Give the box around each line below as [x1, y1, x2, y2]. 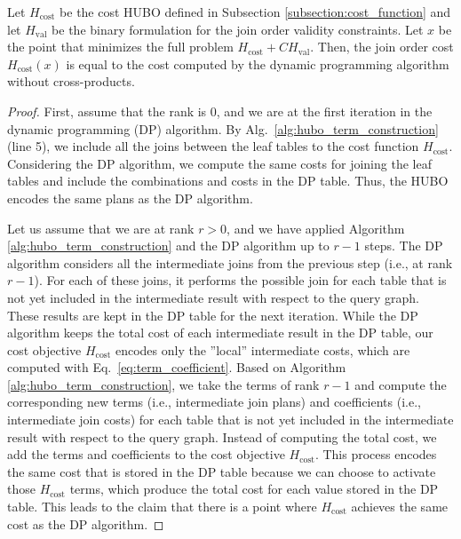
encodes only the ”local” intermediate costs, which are [115, 340, 410, 359]
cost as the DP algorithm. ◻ [7, 514, 164, 533]
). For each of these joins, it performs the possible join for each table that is [34, 271, 447, 289]
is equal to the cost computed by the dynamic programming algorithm [66, 54, 449, 73]
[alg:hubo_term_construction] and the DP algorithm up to [7, 236, 330, 255]
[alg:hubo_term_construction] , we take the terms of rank [7, 375, 320, 393]
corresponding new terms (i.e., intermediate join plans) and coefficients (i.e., [7, 392, 421, 411]
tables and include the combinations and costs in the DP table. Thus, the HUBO [7, 171, 449, 190]
